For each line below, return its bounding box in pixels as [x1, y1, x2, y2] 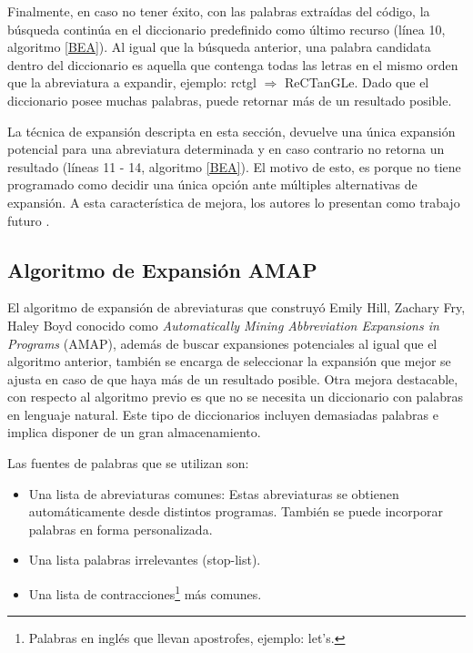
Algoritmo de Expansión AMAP [7, 255, 317, 283]
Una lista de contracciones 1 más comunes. [28, 582, 262, 603]
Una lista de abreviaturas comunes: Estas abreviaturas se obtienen [28, 484, 399, 503]
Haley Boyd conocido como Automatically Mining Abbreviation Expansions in [7, 315, 439, 334]
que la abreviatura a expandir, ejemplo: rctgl [7, 73, 257, 92]
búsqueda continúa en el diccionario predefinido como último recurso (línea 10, [7, 19, 446, 38]
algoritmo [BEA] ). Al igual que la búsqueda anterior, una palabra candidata [7, 37, 431, 56]
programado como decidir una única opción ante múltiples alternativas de [7, 175, 418, 194]
